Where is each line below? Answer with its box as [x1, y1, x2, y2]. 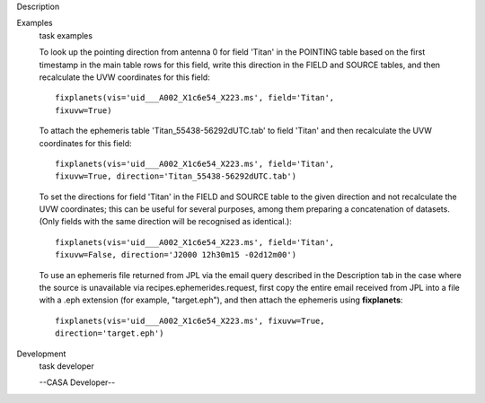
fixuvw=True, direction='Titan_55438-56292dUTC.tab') [55, 171, 296, 181]
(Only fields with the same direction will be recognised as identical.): [39, 216, 292, 227]
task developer [39, 360, 94, 372]
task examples [39, 30, 93, 40]
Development [16, 348, 66, 359]
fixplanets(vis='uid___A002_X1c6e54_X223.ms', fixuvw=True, [55, 315, 325, 326]
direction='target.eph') [55, 329, 164, 338]
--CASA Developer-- [39, 377, 116, 388]
